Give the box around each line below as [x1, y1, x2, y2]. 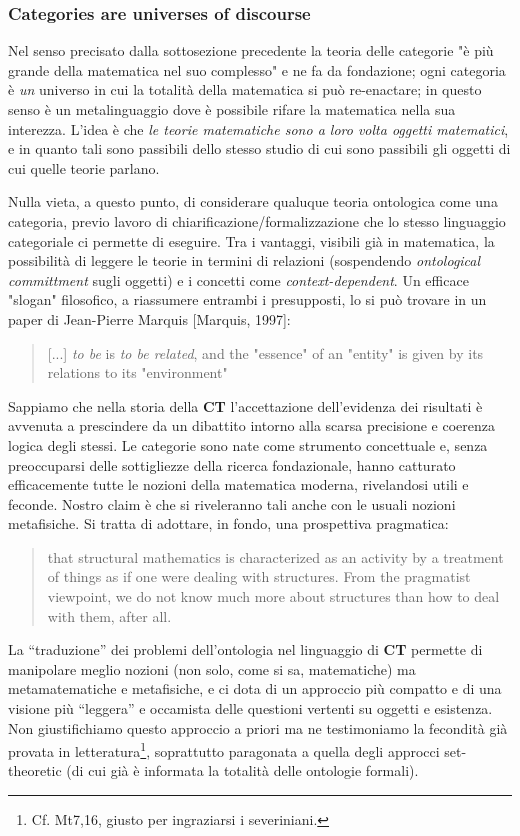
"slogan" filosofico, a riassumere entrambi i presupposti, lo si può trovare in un [8, 289, 487, 310]
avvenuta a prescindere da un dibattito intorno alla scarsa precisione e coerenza [8, 415, 496, 436]
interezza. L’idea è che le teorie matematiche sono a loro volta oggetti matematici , [8, 118, 509, 139]
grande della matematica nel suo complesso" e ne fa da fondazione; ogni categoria [8, 59, 506, 80]
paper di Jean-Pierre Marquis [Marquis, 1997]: [8, 308, 291, 329]
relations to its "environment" [47, 362, 228, 383]
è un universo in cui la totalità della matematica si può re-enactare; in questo [8, 79, 482, 100]
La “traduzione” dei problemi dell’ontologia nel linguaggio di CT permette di [8, 639, 483, 660]
